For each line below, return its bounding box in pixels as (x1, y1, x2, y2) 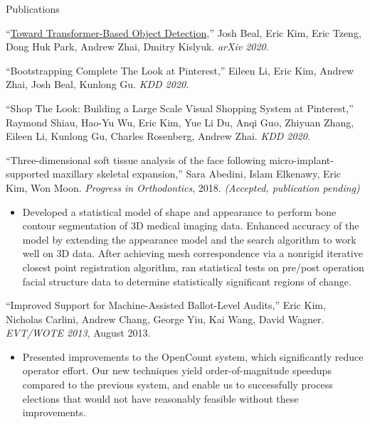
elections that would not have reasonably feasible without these (22, 391, 299, 406)
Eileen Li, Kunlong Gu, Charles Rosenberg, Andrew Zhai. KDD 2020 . (6, 129, 310, 143)
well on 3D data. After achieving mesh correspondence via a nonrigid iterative (22, 246, 363, 261)
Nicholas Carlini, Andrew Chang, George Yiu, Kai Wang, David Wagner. (6, 311, 324, 326)
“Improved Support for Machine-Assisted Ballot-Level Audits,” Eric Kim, (6, 298, 326, 312)
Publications (6, 1, 60, 16)
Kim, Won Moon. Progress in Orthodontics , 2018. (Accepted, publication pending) (6, 180, 360, 195)
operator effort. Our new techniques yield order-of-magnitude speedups (22, 363, 332, 378)
